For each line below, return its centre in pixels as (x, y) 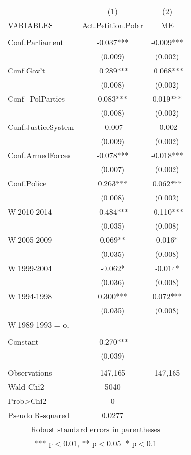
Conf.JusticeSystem (41, 127)
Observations (30, 373)
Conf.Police (27, 183)
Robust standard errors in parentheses (95, 429)
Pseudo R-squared (39, 415)
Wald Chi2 (26, 387)
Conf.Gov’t (27, 70)
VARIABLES (30, 25)
